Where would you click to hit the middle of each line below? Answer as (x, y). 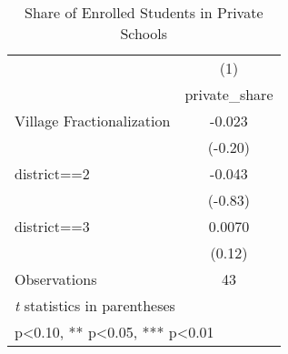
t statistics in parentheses (95, 305)
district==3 (52, 226)
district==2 (52, 173)
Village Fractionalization (93, 121)
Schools (144, 33)
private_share (229, 94)
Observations (56, 279)
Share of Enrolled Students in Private (144, 12)
